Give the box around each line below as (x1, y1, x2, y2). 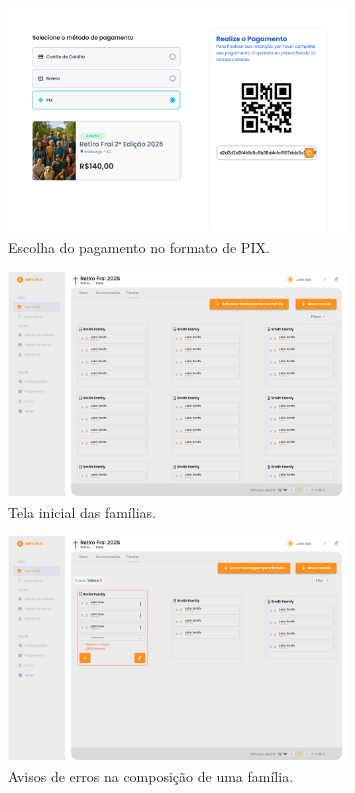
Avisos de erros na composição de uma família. (8, 765, 294, 786)
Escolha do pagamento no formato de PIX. (8, 237, 270, 258)
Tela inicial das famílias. (8, 501, 156, 522)
